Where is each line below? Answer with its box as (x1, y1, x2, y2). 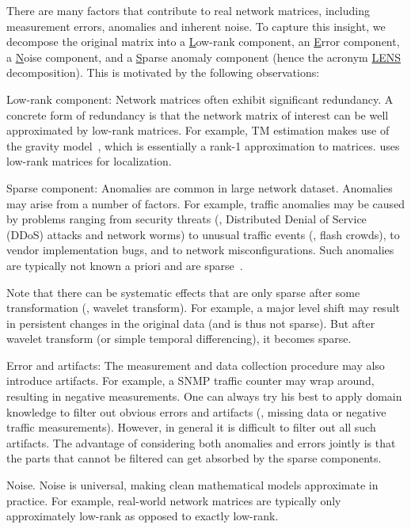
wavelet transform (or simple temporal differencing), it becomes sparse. (6, 330, 352, 347)
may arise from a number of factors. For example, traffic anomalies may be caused (6, 195, 405, 211)
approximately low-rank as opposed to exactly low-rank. (6, 508, 279, 524)
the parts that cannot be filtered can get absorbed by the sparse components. (6, 450, 382, 466)
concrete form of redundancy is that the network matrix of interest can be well (6, 106, 389, 123)
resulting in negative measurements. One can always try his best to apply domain (6, 388, 402, 405)
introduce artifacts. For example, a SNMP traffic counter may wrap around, (6, 372, 375, 389)
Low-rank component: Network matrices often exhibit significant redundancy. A (6, 90, 394, 107)
